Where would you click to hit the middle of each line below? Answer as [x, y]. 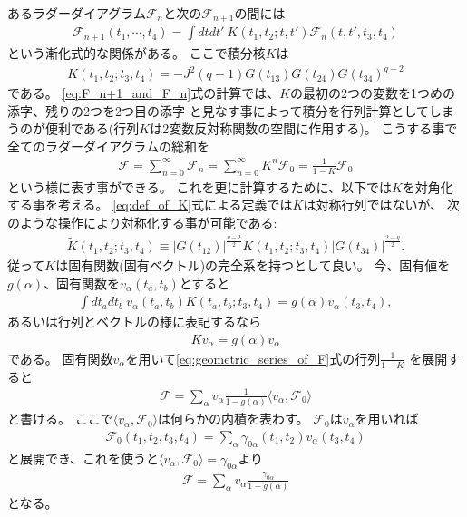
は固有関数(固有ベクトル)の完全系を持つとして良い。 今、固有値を [253, 265]
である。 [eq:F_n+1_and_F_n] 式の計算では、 [144, 93]
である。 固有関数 [60, 358]
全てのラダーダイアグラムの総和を [108, 146]
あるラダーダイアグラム [77, 13]
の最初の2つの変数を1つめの [373, 93]
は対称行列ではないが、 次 [381, 205]
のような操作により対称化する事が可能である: [142, 222]
